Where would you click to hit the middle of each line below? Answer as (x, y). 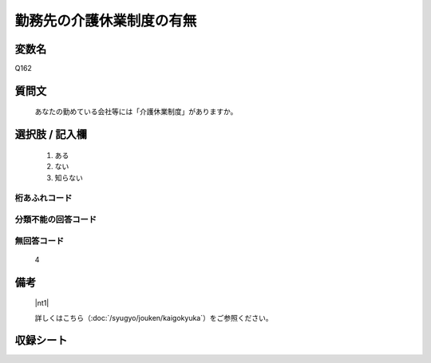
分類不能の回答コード (56, 219)
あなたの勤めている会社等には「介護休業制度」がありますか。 (136, 112)
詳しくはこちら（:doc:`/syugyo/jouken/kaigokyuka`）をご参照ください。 (154, 318)
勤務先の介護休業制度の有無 (106, 21)
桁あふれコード (43, 198)
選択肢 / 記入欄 (51, 134)
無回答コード (40, 241)
